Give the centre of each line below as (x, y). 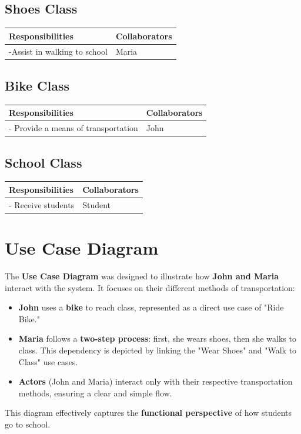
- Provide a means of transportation (73, 128)
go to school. (28, 424)
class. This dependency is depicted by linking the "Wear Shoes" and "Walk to (158, 350)
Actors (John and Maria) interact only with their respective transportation (155, 381)
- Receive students (42, 204)
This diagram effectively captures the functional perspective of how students (148, 413)
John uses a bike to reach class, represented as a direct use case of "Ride (151, 307)
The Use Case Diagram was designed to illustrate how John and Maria (142, 276)
